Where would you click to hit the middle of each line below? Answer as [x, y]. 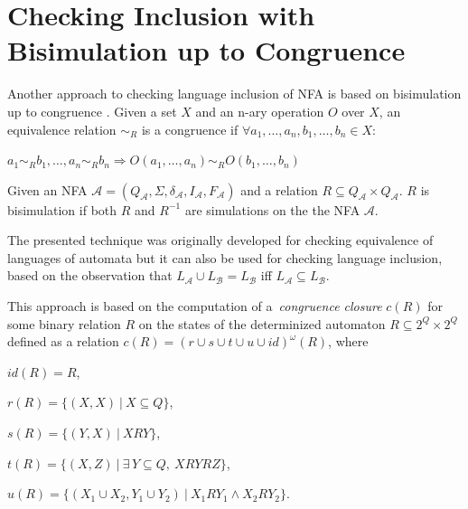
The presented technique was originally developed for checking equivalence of [220, 240]
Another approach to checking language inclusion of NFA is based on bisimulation [234, 94]
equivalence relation [62, 129]
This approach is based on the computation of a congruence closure [195, 306]
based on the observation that [90, 275]
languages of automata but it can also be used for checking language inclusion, [225, 257]
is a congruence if [190, 129]
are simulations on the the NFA [272, 209]
